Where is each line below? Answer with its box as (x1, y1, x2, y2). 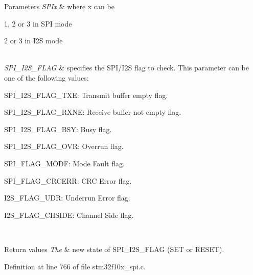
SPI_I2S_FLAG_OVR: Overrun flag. (4, 141, 124, 152)
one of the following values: (4, 72, 89, 83)
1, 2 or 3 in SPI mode (4, 18, 72, 29)
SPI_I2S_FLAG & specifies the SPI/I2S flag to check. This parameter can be (4, 62, 249, 73)
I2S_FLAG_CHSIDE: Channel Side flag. (4, 209, 134, 220)
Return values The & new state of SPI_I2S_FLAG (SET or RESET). (4, 243, 224, 254)
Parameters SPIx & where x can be (4, 1, 114, 11)
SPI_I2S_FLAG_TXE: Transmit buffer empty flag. (4, 89, 168, 100)
